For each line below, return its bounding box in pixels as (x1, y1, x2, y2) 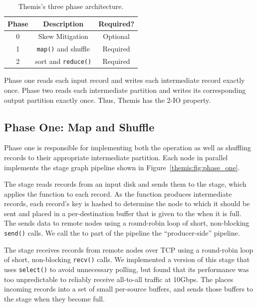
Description (43, 18, 84, 28)
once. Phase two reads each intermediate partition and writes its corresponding (4, 84, 246, 95)
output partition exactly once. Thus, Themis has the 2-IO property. (4, 94, 211, 105)
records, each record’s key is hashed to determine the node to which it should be (4, 198, 250, 209)
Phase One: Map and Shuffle (4, 119, 155, 134)
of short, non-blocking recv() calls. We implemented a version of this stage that (4, 254, 250, 265)
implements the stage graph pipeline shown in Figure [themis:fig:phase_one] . (4, 162, 240, 172)
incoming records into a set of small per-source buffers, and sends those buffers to (4, 284, 254, 294)
